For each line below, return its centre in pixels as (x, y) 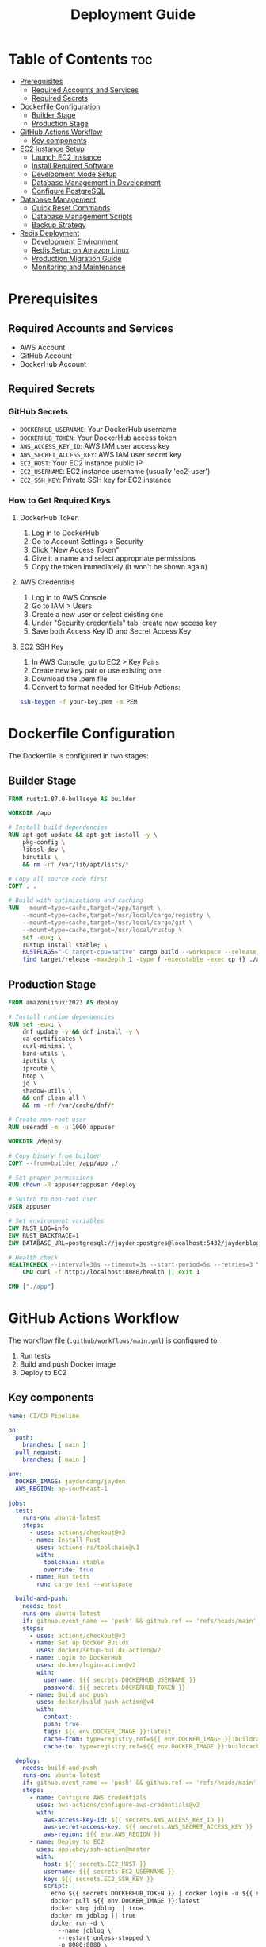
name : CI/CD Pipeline (44, 1416)
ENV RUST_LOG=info (38, 1228)
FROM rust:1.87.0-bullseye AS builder (72, 799)
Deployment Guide (133, 15)
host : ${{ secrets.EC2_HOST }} (95, 1864)
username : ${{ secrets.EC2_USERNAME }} (109, 1872)
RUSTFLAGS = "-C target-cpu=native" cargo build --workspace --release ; (141, 952)
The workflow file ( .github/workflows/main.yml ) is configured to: (114, 1340)
